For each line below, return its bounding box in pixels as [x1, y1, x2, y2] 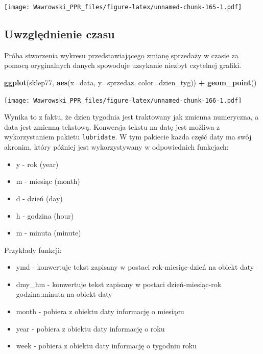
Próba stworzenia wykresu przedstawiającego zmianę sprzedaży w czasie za [4, 50, 238, 60]
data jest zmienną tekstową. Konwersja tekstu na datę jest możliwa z [4, 121, 220, 132]
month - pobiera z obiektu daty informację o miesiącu [16, 306, 184, 317]
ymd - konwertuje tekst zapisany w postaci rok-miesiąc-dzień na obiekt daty [16, 262, 254, 272]
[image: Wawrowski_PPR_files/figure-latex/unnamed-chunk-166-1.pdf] [4, 97, 242, 104]
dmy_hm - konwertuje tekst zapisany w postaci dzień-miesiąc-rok [16, 278, 222, 289]
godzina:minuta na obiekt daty [16, 289, 112, 299]
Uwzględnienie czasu [4, 26, 115, 42]
